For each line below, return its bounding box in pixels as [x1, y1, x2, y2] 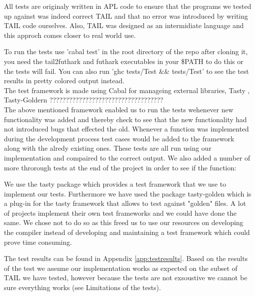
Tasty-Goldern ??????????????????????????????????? [4, 95, 163, 105]
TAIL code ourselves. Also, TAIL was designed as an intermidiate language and [4, 20, 244, 31]
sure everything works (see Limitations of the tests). [4, 282, 161, 293]
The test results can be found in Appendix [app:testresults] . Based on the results [4, 253, 248, 263]
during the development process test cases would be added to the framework [4, 133, 234, 143]
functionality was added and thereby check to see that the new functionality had [4, 114, 247, 124]
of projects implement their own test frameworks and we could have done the [4, 207, 237, 218]
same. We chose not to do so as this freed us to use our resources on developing [4, 217, 244, 228]
